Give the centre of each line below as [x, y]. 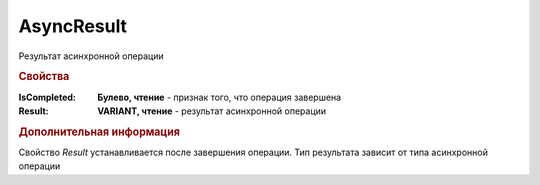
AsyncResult [73, 26]
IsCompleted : [47, 97]
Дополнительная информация [99, 132]
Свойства [44, 77]
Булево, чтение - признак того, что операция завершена [219, 97]
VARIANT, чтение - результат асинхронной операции [212, 111]
